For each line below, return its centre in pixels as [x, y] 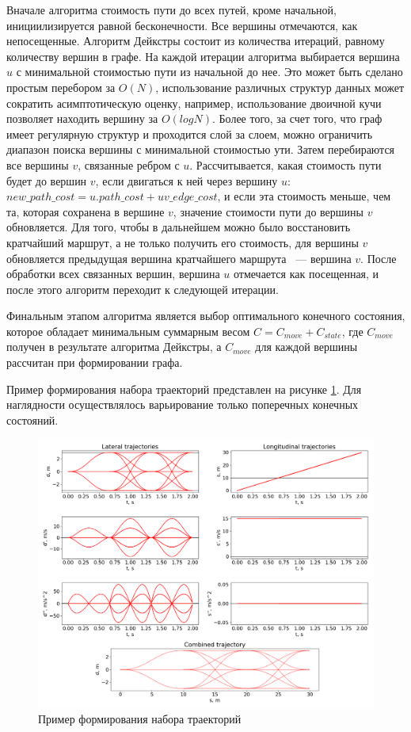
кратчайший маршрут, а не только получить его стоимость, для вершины [183, 242]
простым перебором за [61, 87]
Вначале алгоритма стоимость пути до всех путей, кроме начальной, [171, 10]
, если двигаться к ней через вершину [186, 180]
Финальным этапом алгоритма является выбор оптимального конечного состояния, [206, 316]
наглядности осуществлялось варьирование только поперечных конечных [183, 404]
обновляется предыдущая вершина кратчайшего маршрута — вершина [179, 258]
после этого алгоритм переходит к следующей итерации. [143, 289]
